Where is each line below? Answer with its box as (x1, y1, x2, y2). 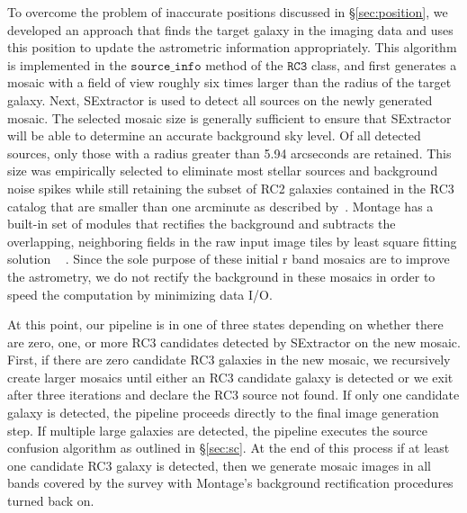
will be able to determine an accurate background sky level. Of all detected (7, 126, 421, 145)
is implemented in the (7, 55, 127, 74)
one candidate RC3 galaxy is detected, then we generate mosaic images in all (7, 455, 431, 474)
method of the (205, 55, 283, 74)
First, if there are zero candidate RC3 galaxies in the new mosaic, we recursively (7, 350, 451, 369)
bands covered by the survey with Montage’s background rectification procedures (7, 473, 454, 492)
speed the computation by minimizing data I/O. (7, 284, 273, 303)
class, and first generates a (310, 55, 457, 74)
